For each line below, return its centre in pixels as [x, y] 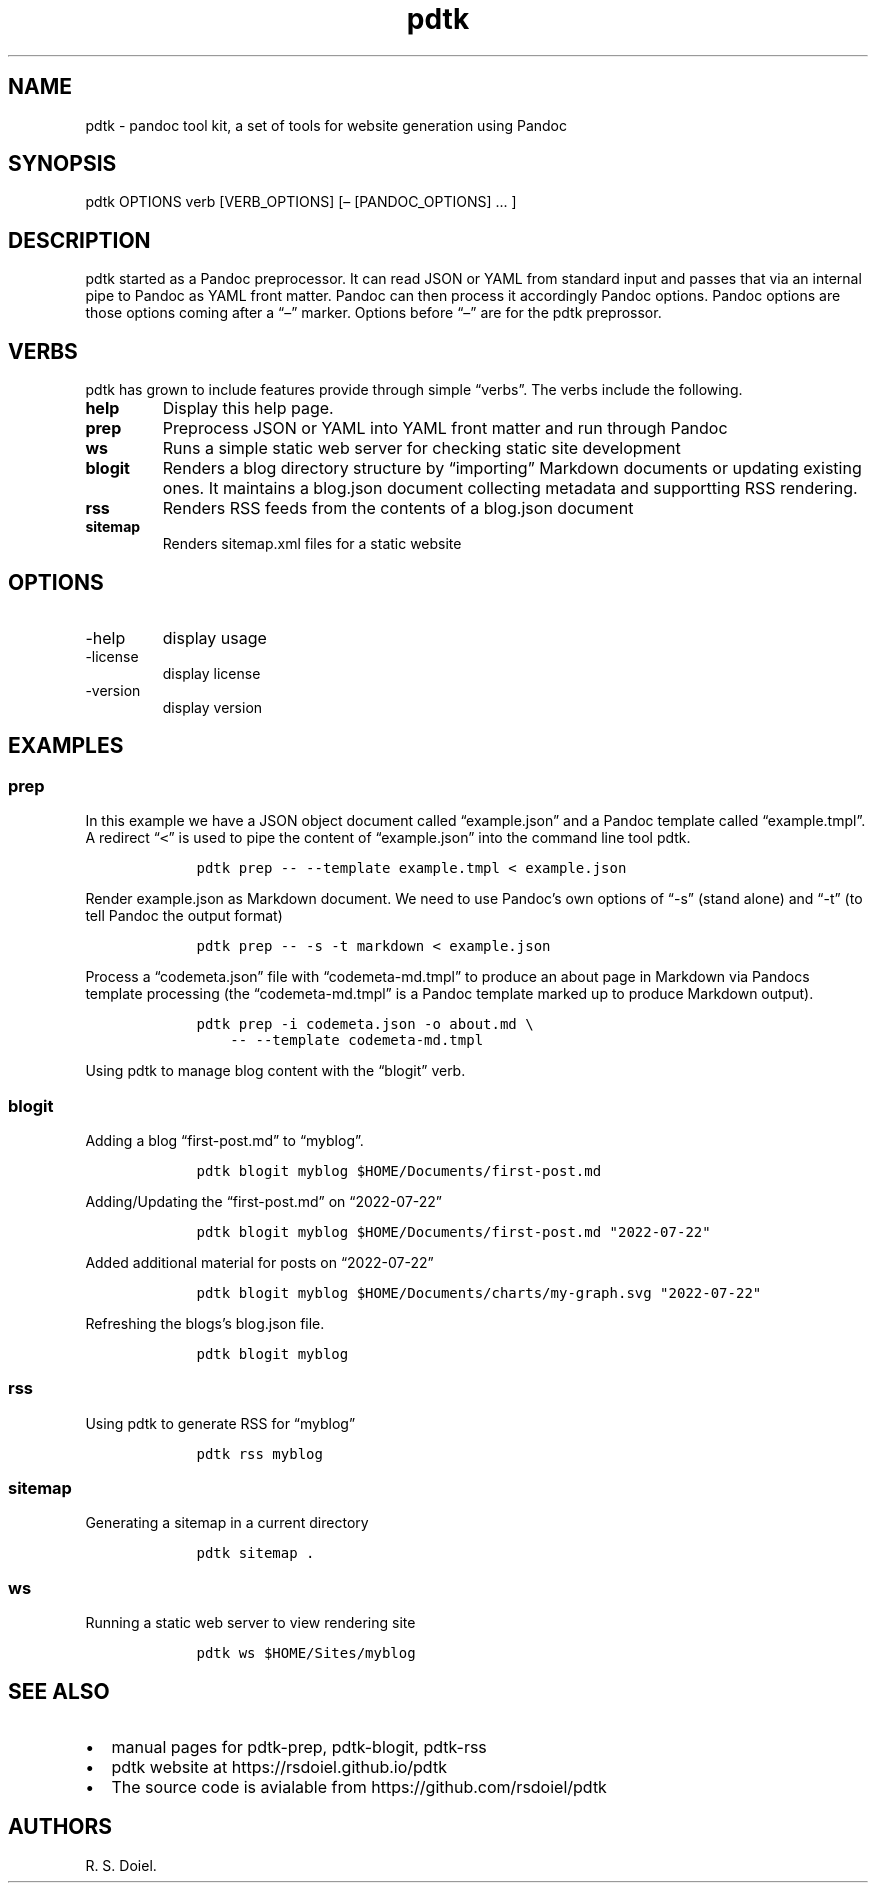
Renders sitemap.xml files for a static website [312, 544]
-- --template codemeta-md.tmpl [357, 1040]
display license [211, 673]
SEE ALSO [59, 1691]
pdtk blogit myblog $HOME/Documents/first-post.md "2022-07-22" [453, 1231]
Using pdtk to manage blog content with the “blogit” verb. [275, 1071]
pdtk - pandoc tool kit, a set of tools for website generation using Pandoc [326, 125]
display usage [214, 637]
